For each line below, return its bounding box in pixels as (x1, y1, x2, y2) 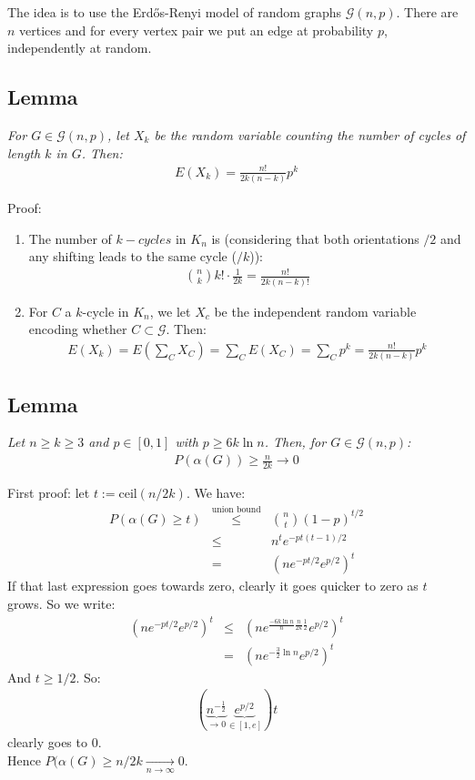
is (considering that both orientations (211, 228, 419, 248)
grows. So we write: (7, 593, 116, 613)
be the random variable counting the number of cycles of (154, 125, 466, 144)
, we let (149, 301, 191, 320)
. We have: (186, 482, 246, 501)
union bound (211, 505, 261, 515)
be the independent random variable (214, 301, 417, 320)
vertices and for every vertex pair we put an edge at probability (19, 20, 374, 39)
